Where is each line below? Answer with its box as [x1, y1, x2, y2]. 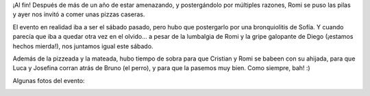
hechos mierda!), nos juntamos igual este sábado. [12, 42, 153, 50]
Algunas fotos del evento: [12, 76, 85, 84]
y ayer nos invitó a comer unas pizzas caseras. [12, 10, 145, 18]
